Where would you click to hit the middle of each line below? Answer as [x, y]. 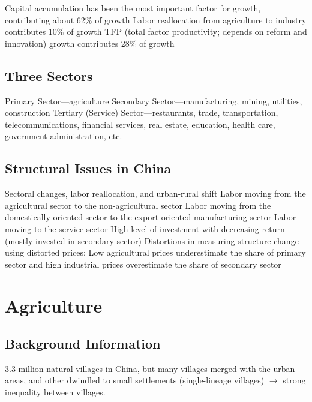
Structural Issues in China [88, 168]
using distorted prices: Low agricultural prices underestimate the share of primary [155, 252]
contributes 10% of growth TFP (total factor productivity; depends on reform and [156, 31]
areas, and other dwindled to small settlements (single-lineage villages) [135, 380]
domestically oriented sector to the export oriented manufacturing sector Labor [151, 217]
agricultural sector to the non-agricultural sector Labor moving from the [138, 205]
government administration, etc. [64, 136]
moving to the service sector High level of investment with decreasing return [145, 228]
